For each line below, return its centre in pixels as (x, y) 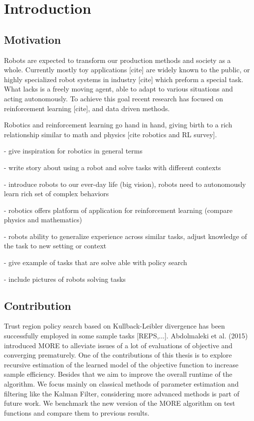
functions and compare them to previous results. (77, 412)
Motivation (32, 39)
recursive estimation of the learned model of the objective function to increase (121, 364)
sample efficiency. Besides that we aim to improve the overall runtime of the (118, 374)
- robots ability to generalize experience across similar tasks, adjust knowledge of (126, 236)
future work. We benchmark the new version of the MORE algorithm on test (120, 403)
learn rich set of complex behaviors (56, 194)
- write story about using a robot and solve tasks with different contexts (113, 167)
